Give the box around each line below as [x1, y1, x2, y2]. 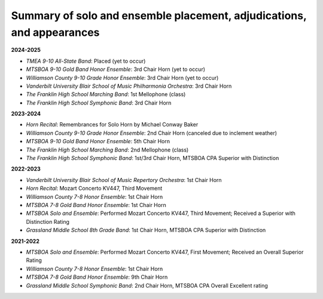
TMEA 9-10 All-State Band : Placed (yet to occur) [26, 57, 146, 64]
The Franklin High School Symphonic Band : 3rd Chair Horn [26, 99, 172, 106]
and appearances [11, 26, 100, 39]
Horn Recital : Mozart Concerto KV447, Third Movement [26, 185, 163, 192]
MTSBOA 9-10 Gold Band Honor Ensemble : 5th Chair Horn [26, 138, 170, 145]
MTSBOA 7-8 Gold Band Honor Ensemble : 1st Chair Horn [26, 201, 167, 208]
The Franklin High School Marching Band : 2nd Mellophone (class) [26, 146, 189, 153]
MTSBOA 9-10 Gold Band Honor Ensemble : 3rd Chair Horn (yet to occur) [26, 66, 206, 73]
